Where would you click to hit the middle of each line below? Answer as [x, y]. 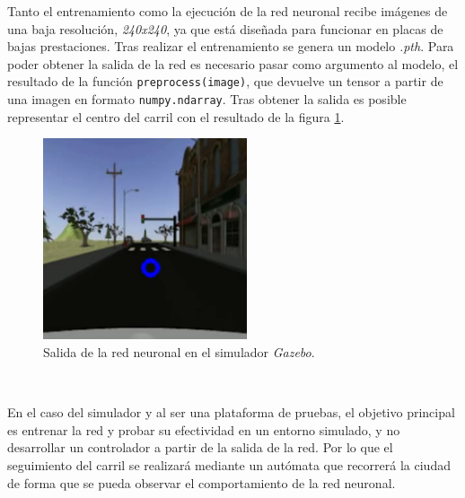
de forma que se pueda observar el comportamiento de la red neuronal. [202, 482]
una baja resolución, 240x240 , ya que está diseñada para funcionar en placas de [225, 28]
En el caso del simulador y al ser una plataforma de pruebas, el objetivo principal [231, 412]
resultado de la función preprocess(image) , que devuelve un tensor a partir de [225, 81]
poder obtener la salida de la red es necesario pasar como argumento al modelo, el [233, 63]
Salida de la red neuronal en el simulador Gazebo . [179, 352]
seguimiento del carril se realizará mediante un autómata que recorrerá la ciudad [229, 464]
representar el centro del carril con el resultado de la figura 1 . [176, 116]
